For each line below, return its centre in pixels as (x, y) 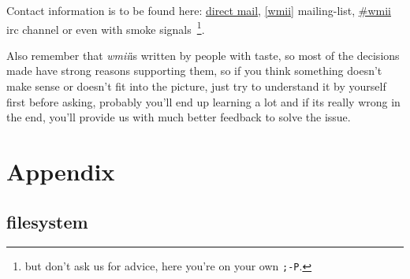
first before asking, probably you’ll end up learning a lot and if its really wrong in (203, 101)
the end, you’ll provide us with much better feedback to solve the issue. (179, 117)
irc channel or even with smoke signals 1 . (106, 28)
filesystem (47, 221)
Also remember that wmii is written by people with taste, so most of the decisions (203, 55)
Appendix (61, 171)
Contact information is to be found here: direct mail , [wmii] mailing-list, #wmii (199, 10)
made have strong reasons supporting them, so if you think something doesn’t (194, 71)
